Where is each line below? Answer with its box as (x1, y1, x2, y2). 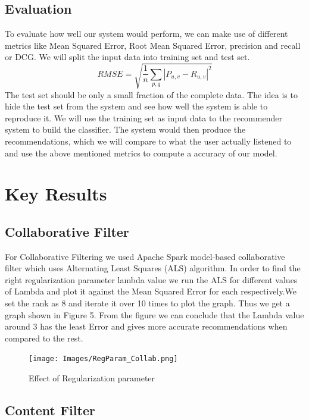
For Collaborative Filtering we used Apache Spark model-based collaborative (5, 250, 285, 262)
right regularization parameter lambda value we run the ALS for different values (5, 273, 298, 286)
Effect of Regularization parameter (29, 372, 155, 384)
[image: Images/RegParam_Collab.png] (29, 355, 178, 363)
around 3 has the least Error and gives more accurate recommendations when (5, 320, 288, 333)
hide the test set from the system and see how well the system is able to (5, 100, 268, 112)
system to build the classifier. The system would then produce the (5, 123, 246, 136)
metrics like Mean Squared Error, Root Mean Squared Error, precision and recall (5, 39, 301, 51)
